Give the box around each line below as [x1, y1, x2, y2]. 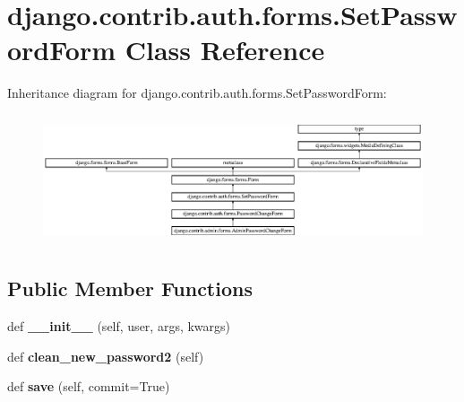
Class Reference [125, 31, 325, 68]
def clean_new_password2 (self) [7, 346, 204, 365]
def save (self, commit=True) [7, 377, 170, 396]
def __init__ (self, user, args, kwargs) [7, 316, 231, 335]
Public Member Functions [7, 275, 253, 302]
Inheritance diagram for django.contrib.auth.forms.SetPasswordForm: [7, 83, 387, 102]
